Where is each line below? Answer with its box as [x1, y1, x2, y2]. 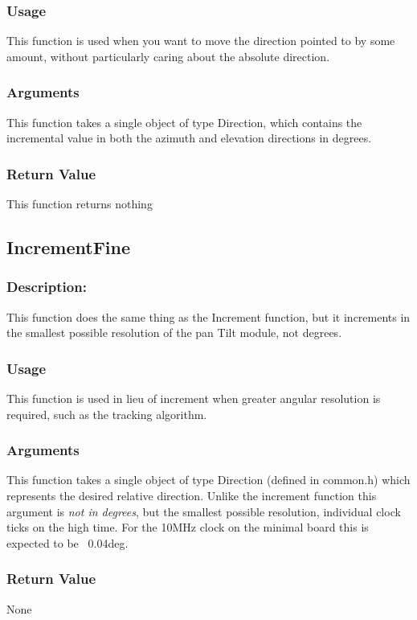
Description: [6, 277, 87, 297]
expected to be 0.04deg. [6, 534, 129, 551]
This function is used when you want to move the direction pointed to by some [6, 32, 395, 49]
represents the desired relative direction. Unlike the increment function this [6, 487, 377, 504]
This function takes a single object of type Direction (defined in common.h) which [6, 471, 411, 488]
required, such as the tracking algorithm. [6, 405, 207, 422]
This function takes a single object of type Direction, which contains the [6, 113, 362, 130]
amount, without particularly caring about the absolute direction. [6, 47, 330, 64]
